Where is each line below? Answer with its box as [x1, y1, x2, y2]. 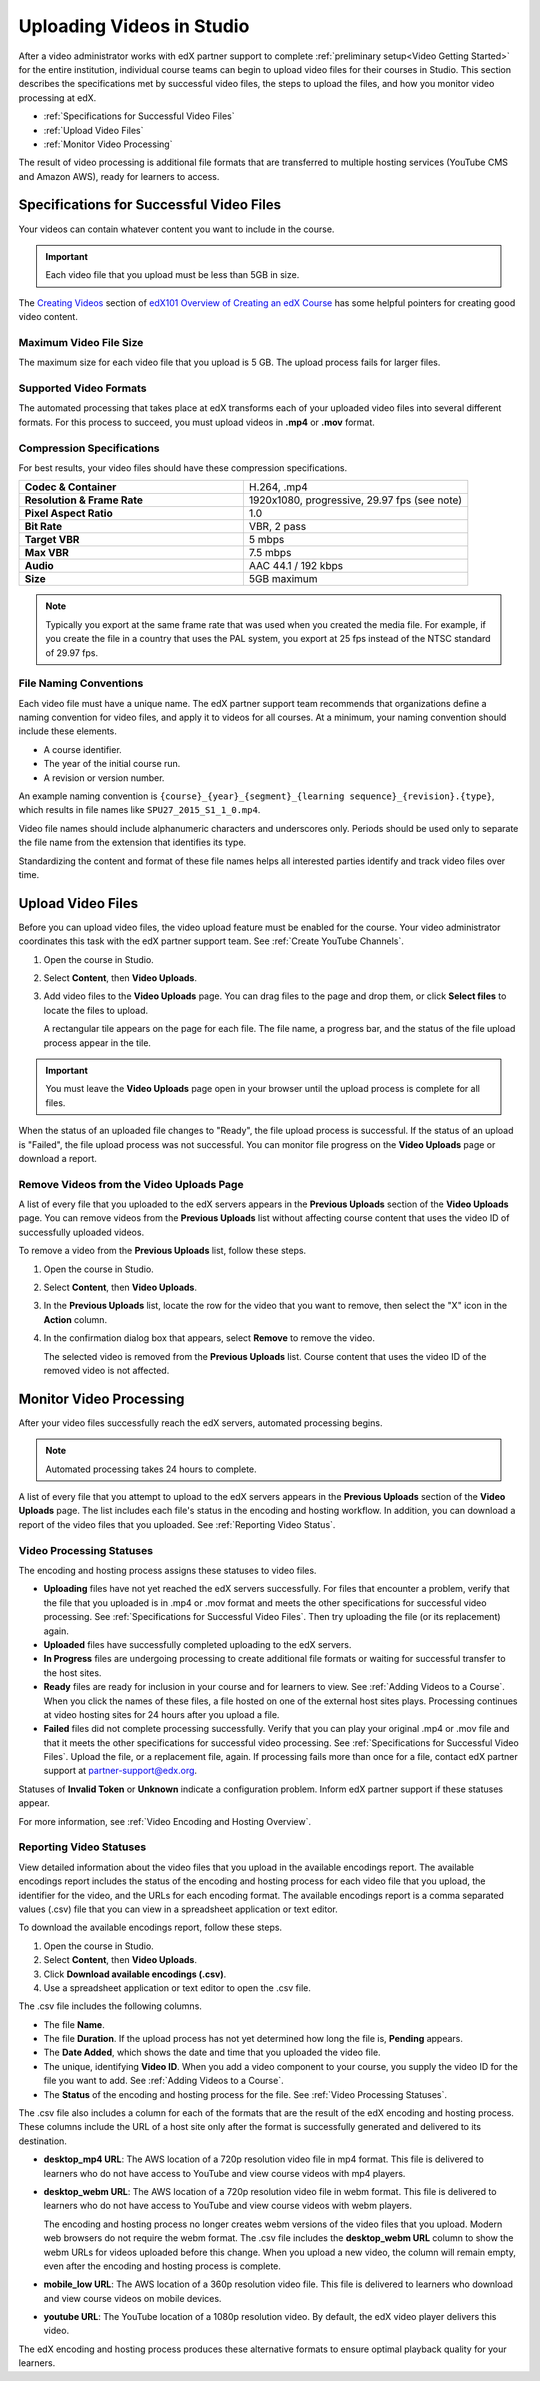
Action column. [43, 1313, 108, 1325]
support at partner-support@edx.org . [43, 1765, 198, 1777]
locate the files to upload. [43, 1004, 149, 1016]
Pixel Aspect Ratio [24, 506, 114, 520]
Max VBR [24, 546, 70, 560]
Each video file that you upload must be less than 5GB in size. [45, 269, 300, 281]
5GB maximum [248, 572, 319, 586]
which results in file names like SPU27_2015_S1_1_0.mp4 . [18, 804, 261, 816]
